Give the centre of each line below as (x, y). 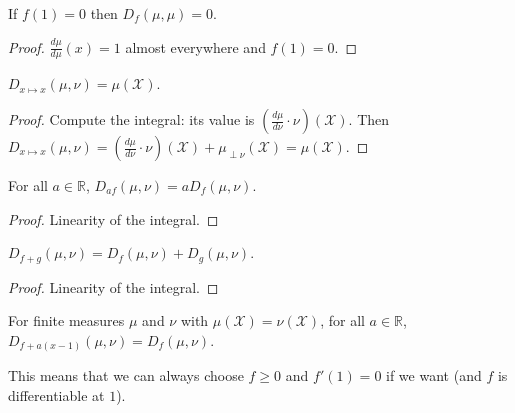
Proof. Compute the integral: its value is (131, 119)
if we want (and (434, 375)
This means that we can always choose (126, 375)
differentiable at (56, 394)
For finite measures (66, 320)
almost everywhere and (195, 46)
